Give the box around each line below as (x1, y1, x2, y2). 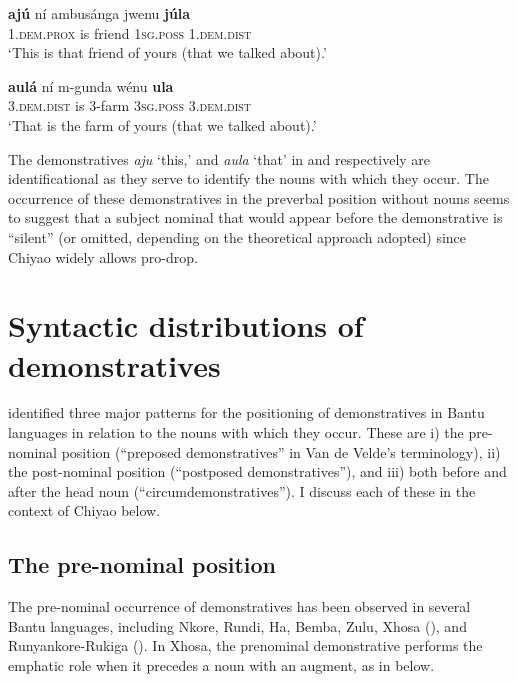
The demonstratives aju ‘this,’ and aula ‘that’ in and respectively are (8, 148, 431, 169)
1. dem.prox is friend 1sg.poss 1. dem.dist (8, 22, 252, 43)
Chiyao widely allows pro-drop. (8, 246, 198, 267)
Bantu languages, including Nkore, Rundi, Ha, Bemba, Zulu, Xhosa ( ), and (8, 615, 467, 636)
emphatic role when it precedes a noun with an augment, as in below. (8, 654, 435, 675)
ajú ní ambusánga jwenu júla (8, 3, 191, 23)
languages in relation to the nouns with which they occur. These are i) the (8, 422, 464, 443)
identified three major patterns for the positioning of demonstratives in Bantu (8, 402, 485, 423)
